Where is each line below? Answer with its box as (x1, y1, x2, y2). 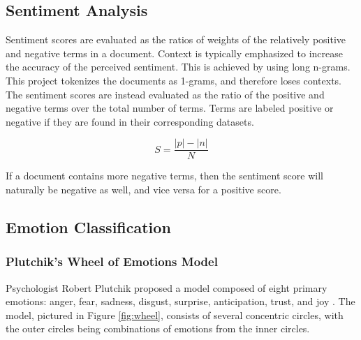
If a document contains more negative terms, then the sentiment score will (6, 168, 323, 183)
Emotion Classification (6, 216, 171, 237)
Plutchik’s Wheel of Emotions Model (6, 253, 218, 270)
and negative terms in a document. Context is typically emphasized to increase (6, 45, 343, 60)
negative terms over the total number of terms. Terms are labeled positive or (6, 101, 334, 115)
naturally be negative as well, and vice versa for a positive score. (6, 182, 281, 197)
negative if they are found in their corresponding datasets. (6, 114, 254, 128)
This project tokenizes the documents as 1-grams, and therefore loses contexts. (6, 73, 341, 87)
